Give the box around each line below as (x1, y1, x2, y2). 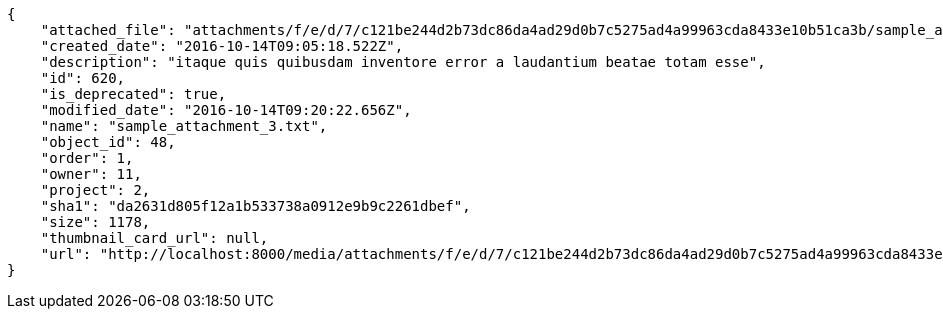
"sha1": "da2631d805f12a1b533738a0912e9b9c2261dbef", (40, 198, 471, 214)
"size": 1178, (40, 214, 151, 230)
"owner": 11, (40, 166, 142, 182)
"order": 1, (40, 150, 134, 166)
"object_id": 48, (40, 134, 176, 150)
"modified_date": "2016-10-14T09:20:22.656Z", (40, 102, 412, 118)
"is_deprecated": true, (40, 86, 227, 102)
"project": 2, (40, 182, 151, 198)
